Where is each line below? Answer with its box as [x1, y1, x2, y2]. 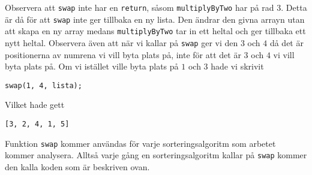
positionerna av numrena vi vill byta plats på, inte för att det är [5, 48, 241, 61]
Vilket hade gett [5, 98, 65, 111]
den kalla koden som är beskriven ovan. [5, 161, 150, 173]
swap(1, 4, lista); [5, 81, 82, 90]
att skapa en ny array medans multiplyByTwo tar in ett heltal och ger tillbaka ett [5, 25, 306, 37]
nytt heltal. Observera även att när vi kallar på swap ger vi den [5, 36, 238, 49]
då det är [269, 36, 304, 49]
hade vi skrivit [211, 60, 264, 73]
